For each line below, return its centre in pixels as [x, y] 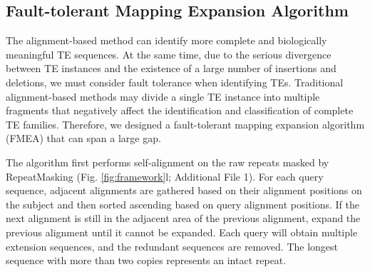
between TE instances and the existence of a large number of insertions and [171, 68]
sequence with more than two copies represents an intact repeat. [146, 260]
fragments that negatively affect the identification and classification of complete [180, 110]
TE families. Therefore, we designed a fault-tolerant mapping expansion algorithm [185, 124]
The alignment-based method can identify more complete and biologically [166, 40]
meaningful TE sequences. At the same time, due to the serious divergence [169, 54]
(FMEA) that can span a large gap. [83, 138]
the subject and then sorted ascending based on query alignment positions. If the [183, 204]
